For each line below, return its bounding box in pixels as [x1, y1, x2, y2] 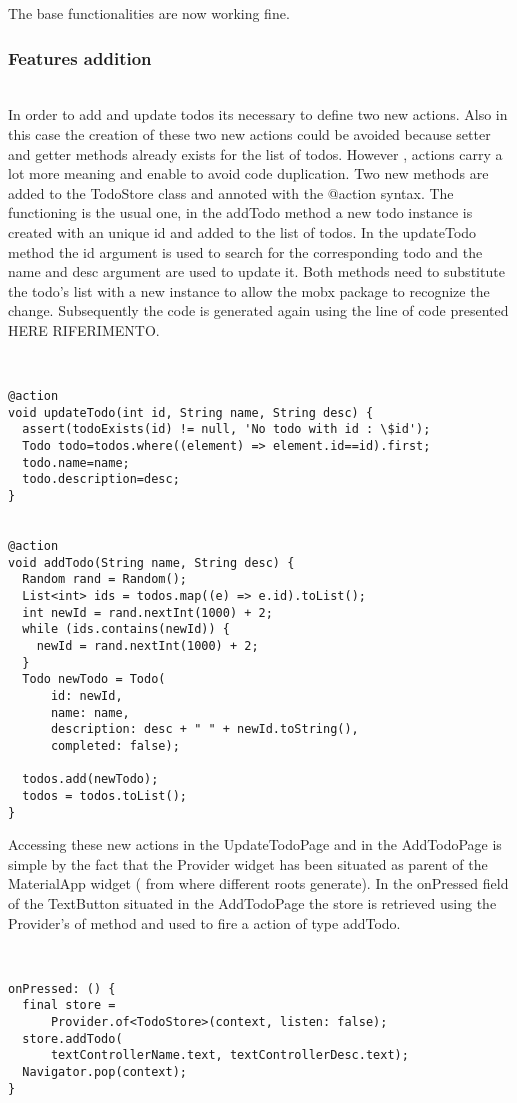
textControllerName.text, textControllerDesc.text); [50, 1048, 409, 1063]
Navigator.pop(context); [22, 1065, 187, 1080]
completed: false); [50, 738, 180, 753]
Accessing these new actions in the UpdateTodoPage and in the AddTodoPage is [8, 834, 502, 855]
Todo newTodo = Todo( [22, 672, 166, 687]
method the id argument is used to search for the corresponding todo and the [8, 241, 483, 262]
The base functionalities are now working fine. [8, 3, 290, 23]
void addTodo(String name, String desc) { [8, 555, 295, 570]
